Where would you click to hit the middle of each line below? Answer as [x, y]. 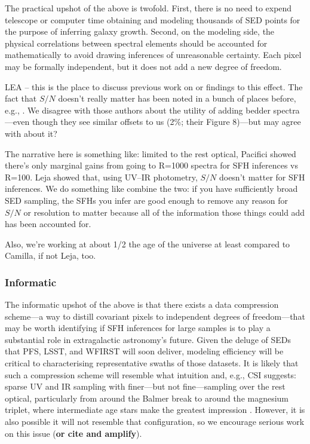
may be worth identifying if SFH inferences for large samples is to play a [138, 328]
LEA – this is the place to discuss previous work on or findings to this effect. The [154, 86]
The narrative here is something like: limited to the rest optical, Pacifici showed [151, 153]
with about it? [31, 133]
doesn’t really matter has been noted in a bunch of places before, [177, 98]
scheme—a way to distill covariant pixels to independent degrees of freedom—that [155, 316]
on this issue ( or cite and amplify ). [73, 433]
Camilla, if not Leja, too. [50, 255]
